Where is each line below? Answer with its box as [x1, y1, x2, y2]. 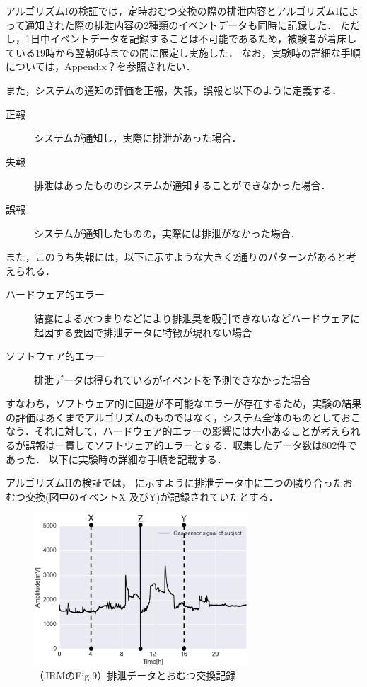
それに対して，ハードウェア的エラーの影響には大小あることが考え [34, 424, 341, 438]
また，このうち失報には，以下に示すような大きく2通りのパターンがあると [6, 249, 347, 264]
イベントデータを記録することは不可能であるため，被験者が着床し [49, 31, 357, 46]
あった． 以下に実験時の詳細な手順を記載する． [6, 451, 227, 466]
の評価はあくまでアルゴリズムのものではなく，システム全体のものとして [6, 409, 341, 424]
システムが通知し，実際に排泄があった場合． [34, 130, 242, 145]
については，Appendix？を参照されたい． [6, 59, 196, 74]
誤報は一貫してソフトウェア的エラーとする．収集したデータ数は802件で [25, 438, 357, 453]
